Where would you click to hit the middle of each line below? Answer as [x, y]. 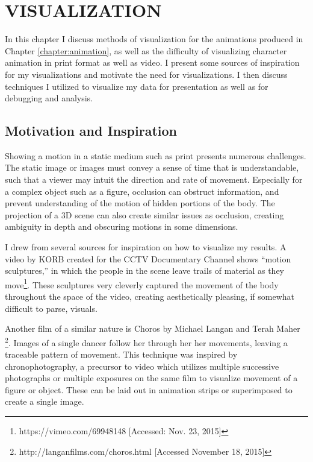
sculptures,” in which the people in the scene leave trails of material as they [145, 271]
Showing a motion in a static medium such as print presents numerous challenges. [156, 155]
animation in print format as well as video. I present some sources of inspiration [152, 62]
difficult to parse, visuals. [51, 308]
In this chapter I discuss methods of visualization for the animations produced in [154, 39]
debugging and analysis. [49, 98]
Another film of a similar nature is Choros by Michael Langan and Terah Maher [153, 328]
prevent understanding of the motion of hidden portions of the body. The [140, 203]
